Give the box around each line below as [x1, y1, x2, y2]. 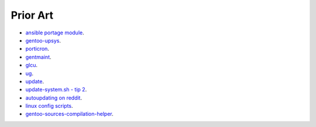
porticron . [25, 45, 50, 52]
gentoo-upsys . [25, 37, 61, 44]
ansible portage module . [25, 29, 84, 36]
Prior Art [11, 9, 54, 22]
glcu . [25, 62, 38, 69]
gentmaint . [25, 53, 52, 61]
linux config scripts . [25, 103, 73, 110]
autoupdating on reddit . [25, 94, 82, 101]
